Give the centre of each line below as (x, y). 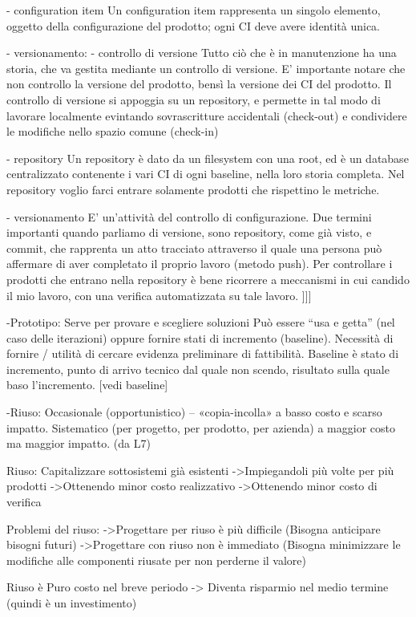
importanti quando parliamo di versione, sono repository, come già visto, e (189, 232)
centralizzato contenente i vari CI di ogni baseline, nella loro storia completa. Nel (206, 174)
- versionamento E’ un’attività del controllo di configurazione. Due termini (189, 216)
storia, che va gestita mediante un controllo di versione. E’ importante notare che (206, 68)
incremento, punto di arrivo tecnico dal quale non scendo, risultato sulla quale (198, 369)
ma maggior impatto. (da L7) (79, 443)
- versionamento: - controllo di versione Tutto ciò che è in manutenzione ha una (202, 53)
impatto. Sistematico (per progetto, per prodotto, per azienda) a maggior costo (201, 427)
